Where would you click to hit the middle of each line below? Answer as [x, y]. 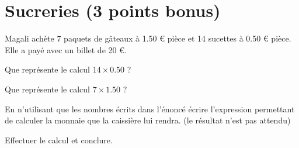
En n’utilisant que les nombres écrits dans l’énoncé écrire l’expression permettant [150, 109]
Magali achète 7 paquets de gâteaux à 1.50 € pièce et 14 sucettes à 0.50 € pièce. [148, 38]
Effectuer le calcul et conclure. [59, 140]
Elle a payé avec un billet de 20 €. [66, 49]
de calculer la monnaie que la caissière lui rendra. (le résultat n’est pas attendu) [148, 120]
